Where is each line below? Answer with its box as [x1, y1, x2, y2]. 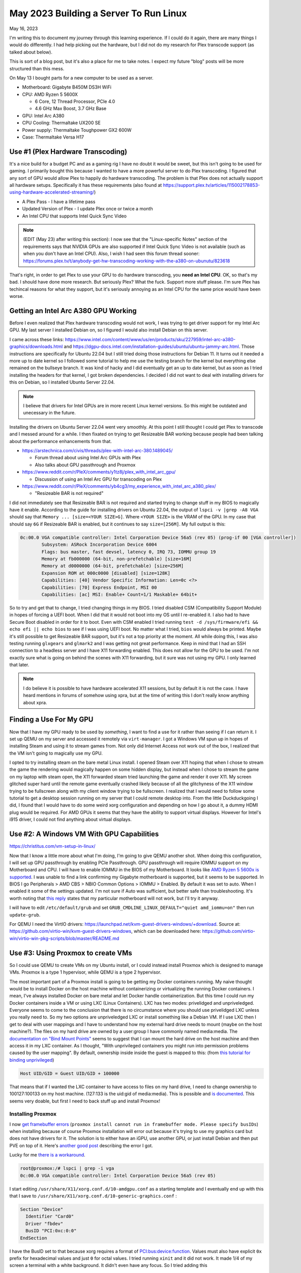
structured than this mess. [9, 65, 65, 71]
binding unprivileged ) [9, 1057, 54, 1063]
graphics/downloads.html [9, 344, 63, 350]
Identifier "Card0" [25, 1213, 74, 1220]
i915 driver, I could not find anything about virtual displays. [9, 816, 132, 822]
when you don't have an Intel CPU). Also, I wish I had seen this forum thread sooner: [23, 251, 200, 257]
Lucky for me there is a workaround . [9, 1152, 86, 1158]
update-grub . [9, 911, 41, 918]
